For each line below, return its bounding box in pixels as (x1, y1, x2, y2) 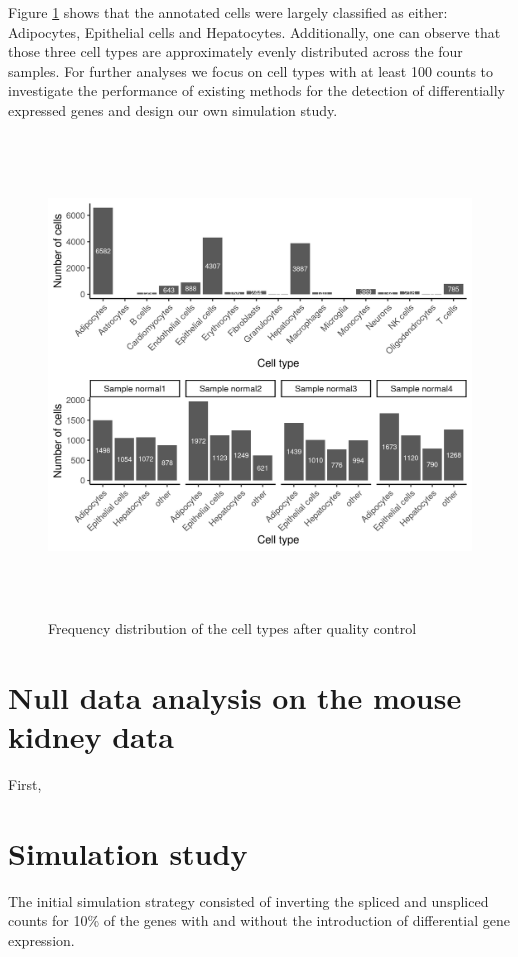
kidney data (8, 716, 174, 757)
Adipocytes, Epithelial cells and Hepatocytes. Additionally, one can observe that (8, 21, 501, 42)
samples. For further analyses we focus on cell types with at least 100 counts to (8, 60, 494, 81)
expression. (8, 929, 75, 950)
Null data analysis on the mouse (8, 676, 462, 717)
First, (8, 774, 42, 795)
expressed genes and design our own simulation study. (8, 99, 338, 120)
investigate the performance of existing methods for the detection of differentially (8, 80, 505, 101)
